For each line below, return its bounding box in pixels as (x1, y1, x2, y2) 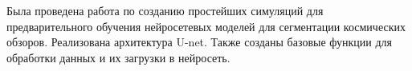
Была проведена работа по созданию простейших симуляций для (6, 2, 324, 18)
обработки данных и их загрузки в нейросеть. (6, 49, 230, 65)
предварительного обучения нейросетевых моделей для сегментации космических (6, 18, 406, 34)
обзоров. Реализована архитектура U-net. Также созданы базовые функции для (6, 34, 392, 50)
